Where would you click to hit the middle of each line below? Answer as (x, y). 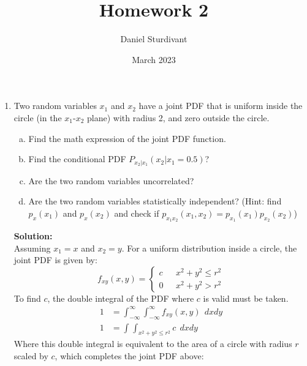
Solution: (33, 235)
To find (27, 298)
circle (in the (38, 117)
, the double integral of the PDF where (121, 298)
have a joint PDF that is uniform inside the (221, 106)
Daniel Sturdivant (154, 39)
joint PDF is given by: (55, 260)
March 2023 (154, 59)
